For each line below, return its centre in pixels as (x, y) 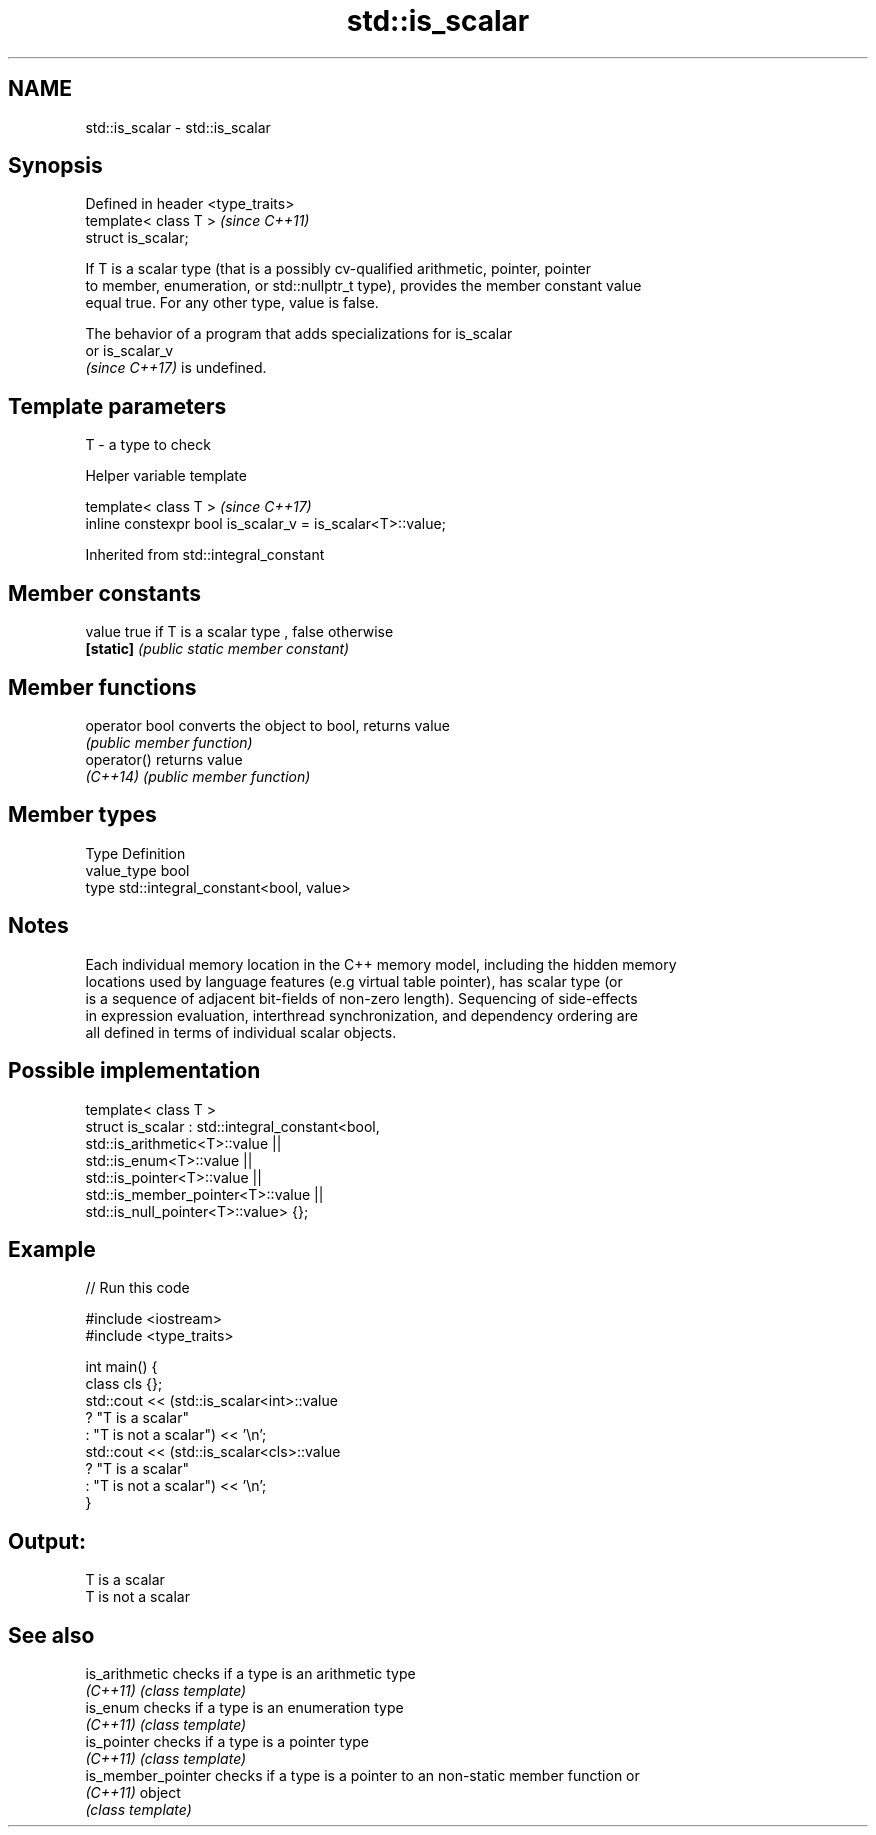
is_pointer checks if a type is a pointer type (227, 1742)
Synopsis (55, 166)
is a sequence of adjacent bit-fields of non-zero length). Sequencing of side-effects (361, 998)
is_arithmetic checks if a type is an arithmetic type (250, 1674)
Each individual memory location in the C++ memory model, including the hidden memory (381, 964)
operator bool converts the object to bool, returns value (267, 725)
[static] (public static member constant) (217, 649)
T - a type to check (148, 445)
